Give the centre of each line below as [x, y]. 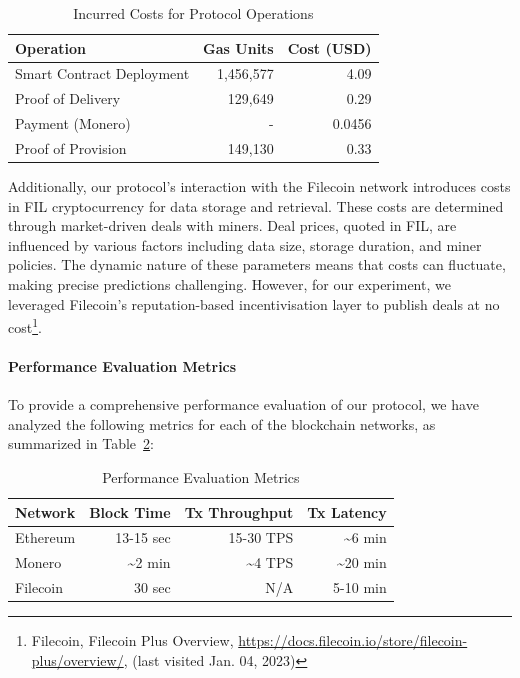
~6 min [365, 537]
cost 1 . [25, 325]
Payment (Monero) [73, 123]
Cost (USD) [329, 47]
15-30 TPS [261, 537]
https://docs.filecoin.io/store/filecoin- [353, 640]
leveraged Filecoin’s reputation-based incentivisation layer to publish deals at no [254, 303]
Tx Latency [347, 511]
